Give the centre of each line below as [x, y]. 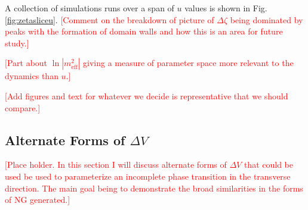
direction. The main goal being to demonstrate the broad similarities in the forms [154, 188]
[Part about [26, 63]
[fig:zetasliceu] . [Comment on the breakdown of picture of [110, 19]
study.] [17, 43]
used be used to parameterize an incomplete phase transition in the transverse [148, 176]
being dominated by [267, 19]
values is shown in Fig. [226, 8]
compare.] [23, 107]
